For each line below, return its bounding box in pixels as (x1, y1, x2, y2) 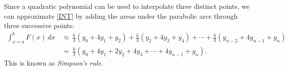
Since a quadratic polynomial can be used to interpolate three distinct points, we (4, 1, 250, 11)
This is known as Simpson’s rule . (4, 58, 103, 68)
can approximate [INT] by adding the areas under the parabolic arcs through (4, 10, 238, 21)
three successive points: (4, 20, 74, 31)
